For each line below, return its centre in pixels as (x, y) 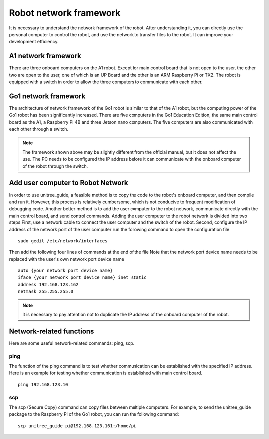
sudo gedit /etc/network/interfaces (63, 241)
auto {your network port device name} (66, 271)
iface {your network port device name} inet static (82, 278)
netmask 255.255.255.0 (46, 292)
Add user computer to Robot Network (68, 183)
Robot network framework (65, 13)
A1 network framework (45, 56)
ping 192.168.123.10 (43, 384)
